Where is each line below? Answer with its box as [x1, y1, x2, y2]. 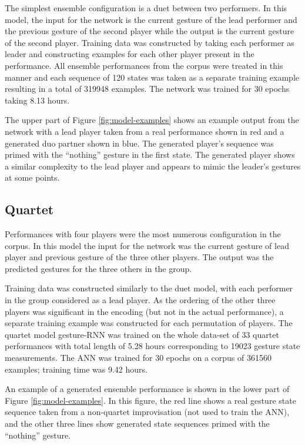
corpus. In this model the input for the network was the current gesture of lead [5, 239, 289, 251]
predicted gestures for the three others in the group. [5, 262, 192, 274]
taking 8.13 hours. [5, 94, 70, 106]
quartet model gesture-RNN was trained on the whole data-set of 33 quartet [5, 328, 279, 340]
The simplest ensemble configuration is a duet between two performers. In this [5, 2, 287, 14]
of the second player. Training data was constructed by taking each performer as [5, 36, 294, 48]
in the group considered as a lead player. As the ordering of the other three [5, 294, 276, 306]
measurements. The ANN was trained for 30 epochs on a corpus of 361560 [5, 351, 272, 364]
